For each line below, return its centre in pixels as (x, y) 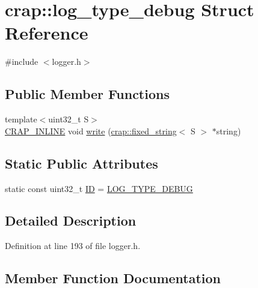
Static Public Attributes (81, 163)
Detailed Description (71, 220)
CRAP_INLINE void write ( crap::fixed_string (91, 130)
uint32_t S (69, 119)
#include (22, 61)
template (21, 119)
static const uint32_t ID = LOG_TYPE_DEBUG (99, 188)
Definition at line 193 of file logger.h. (73, 246)
